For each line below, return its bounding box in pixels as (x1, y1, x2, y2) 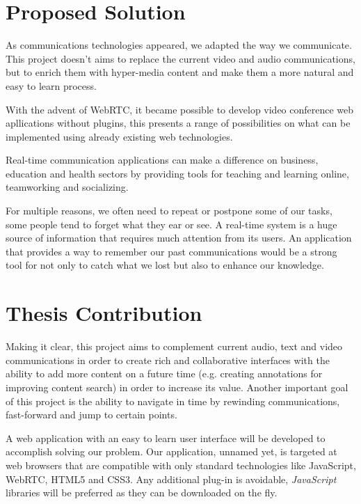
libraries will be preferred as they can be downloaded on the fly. (6, 485, 278, 500)
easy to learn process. (6, 78, 97, 93)
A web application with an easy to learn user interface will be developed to (6, 430, 326, 445)
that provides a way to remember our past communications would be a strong (6, 244, 337, 258)
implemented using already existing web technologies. (6, 129, 233, 143)
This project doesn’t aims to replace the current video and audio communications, (6, 51, 355, 65)
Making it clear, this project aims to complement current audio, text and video (6, 339, 343, 354)
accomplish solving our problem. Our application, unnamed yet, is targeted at (6, 444, 337, 459)
